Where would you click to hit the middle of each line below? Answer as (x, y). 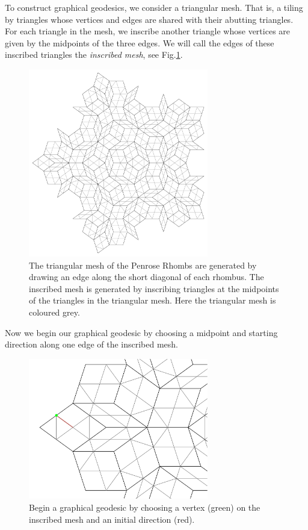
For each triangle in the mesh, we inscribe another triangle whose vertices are (148, 31)
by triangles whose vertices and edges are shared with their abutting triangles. (149, 19)
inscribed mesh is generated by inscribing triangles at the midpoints (154, 288)
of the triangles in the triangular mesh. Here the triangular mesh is (152, 300)
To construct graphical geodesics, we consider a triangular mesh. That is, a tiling (154, 7)
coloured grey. (54, 312)
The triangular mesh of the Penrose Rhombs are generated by (143, 265)
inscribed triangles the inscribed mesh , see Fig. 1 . (94, 55)
